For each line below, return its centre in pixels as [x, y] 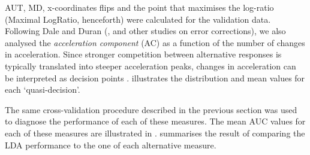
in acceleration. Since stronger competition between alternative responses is [143, 54]
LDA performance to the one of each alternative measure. [111, 145]
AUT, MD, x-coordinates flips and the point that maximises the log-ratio [139, 7]
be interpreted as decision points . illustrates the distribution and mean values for [155, 77]
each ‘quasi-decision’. [43, 89]
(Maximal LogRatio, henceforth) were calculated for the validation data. [138, 19]
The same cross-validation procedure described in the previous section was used [151, 109]
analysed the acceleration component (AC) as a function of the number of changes [155, 42]
